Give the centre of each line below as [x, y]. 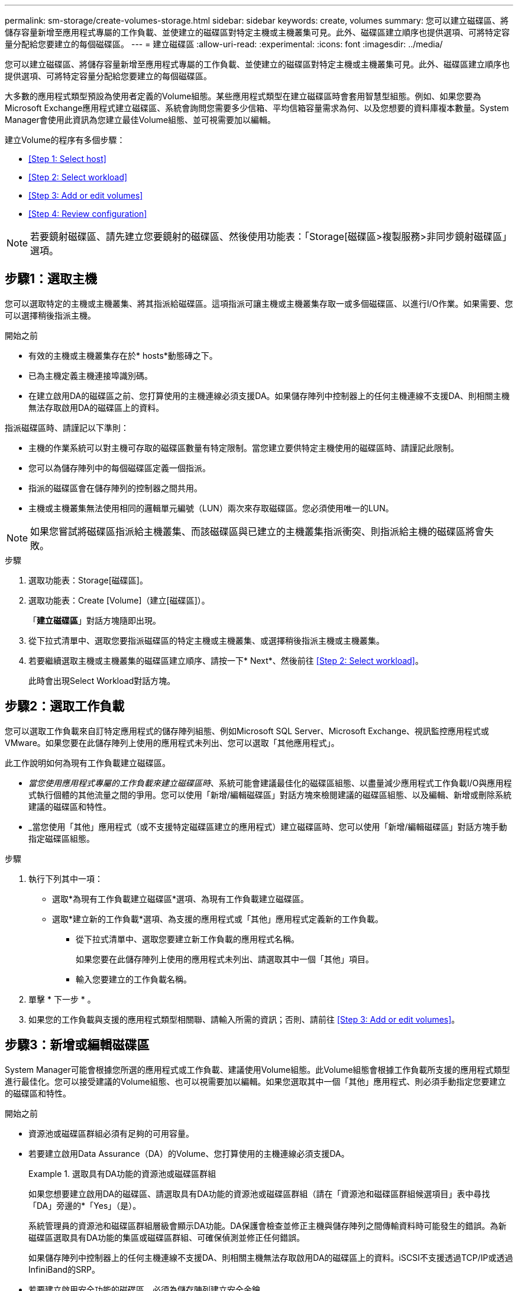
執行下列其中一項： [66, 878]
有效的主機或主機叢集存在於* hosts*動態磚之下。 [123, 355]
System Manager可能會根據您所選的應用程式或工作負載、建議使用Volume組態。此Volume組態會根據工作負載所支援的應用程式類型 [258, 1069]
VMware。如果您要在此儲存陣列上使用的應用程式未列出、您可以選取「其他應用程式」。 [172, 742]
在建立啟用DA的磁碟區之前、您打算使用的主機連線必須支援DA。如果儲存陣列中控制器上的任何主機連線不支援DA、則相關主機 [269, 395]
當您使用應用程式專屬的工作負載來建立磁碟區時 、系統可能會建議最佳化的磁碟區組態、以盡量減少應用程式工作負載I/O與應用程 [270, 783]
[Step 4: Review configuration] [88, 214]
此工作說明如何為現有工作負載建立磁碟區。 [88, 763]
